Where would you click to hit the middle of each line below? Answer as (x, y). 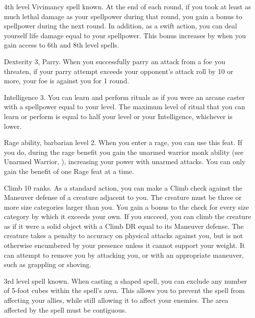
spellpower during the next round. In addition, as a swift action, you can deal (121, 26)
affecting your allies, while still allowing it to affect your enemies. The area (116, 300)
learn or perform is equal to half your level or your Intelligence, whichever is (118, 116)
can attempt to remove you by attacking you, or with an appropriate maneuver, (124, 255)
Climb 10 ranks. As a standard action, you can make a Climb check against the (123, 187)
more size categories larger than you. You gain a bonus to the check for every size (127, 207)
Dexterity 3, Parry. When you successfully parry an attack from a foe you (115, 61)
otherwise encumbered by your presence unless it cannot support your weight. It (125, 245)
